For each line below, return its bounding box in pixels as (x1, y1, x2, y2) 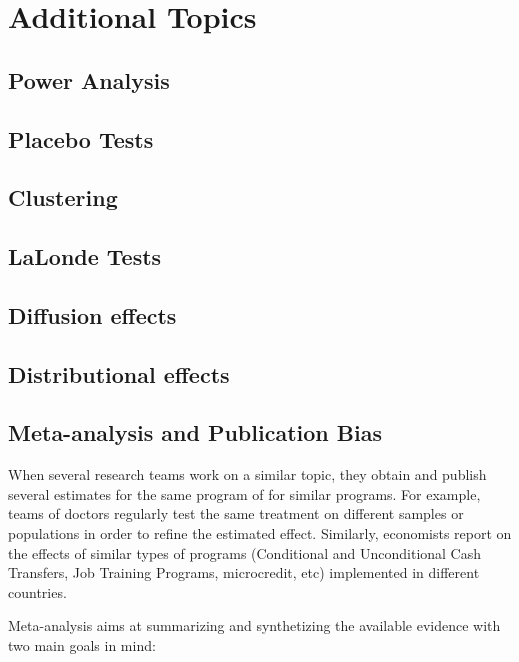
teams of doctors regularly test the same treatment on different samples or (8, 503, 464, 524)
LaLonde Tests (8, 241, 162, 272)
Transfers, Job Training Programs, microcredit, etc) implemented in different (8, 562, 480, 583)
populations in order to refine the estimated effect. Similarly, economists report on (8, 523, 512, 544)
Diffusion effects (8, 299, 177, 330)
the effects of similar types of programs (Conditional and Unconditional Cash (8, 542, 482, 563)
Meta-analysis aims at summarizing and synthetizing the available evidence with (8, 615, 501, 636)
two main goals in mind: (8, 635, 156, 656)
